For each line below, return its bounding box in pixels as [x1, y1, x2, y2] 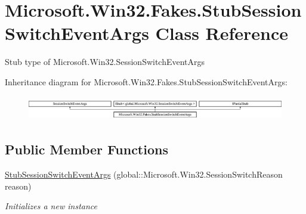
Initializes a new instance [5, 200, 97, 212]
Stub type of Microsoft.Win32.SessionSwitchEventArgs [5, 55, 205, 68]
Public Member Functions [5, 140, 168, 159]
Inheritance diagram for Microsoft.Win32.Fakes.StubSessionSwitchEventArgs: [5, 75, 288, 88]
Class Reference [155, 21, 289, 45]
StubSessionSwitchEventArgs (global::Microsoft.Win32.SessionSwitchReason [5, 168, 283, 181]
